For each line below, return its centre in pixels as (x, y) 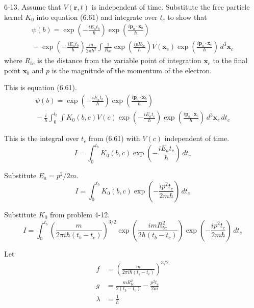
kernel (14, 17)
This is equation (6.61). (41, 87)
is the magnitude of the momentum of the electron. (132, 70)
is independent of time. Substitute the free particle (171, 7)
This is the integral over (42, 138)
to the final (230, 60)
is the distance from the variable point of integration (119, 60)
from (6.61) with (114, 138)
